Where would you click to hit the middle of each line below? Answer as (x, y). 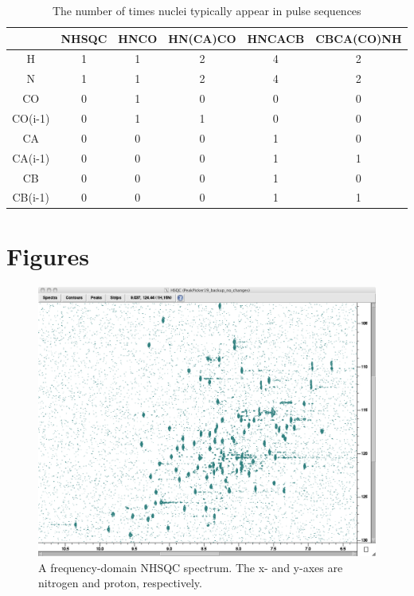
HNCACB (276, 38)
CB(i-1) (31, 197)
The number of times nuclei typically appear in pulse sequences (207, 10)
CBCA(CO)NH (359, 38)
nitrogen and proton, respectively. (120, 583)
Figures (48, 255)
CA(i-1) (31, 157)
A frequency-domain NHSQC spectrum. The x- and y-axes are (191, 567)
